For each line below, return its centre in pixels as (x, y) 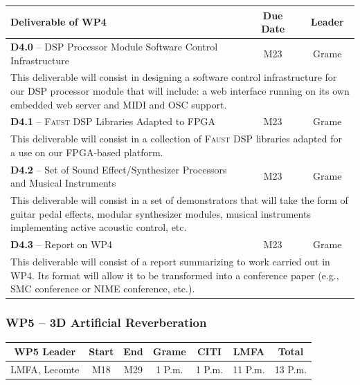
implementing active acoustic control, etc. (99, 227)
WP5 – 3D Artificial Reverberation (106, 322)
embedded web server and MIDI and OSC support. (119, 104)
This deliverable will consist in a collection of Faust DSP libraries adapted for (176, 139)
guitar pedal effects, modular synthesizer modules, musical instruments (161, 213)
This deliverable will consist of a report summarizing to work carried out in (170, 261)
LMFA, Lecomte (45, 369)
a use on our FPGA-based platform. (87, 152)
